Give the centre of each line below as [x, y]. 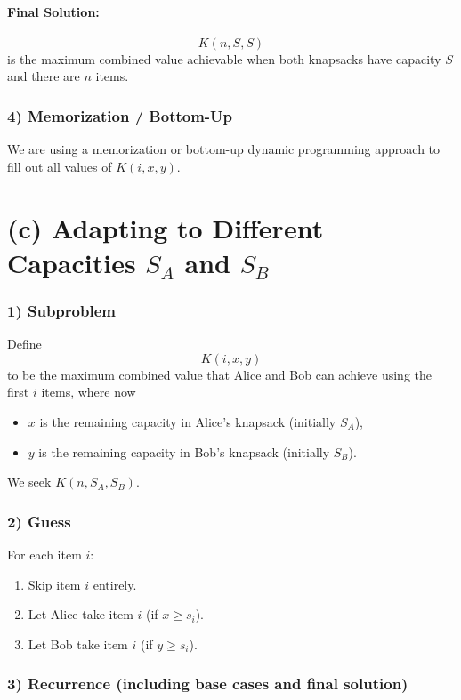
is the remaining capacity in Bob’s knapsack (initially [184, 451]
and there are [44, 76]
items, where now [89, 392]
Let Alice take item [81, 614]
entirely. [115, 584]
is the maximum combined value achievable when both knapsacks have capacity [224, 58]
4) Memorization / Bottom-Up [120, 115]
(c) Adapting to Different [166, 227]
